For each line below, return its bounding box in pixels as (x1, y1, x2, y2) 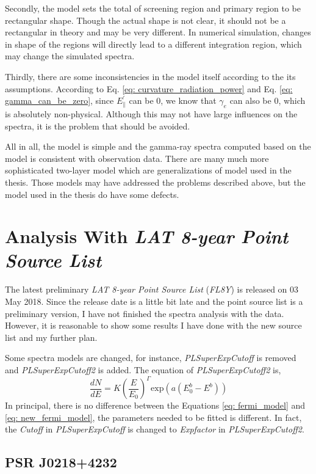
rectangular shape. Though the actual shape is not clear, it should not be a (5, 13, 286, 26)
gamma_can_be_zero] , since (5, 94, 114, 107)
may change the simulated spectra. (5, 49, 135, 62)
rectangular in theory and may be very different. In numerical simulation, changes (5, 26, 311, 38)
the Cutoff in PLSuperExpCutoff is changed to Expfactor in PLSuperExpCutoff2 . (5, 423, 304, 436)
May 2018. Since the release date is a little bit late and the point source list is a (5, 295, 303, 308)
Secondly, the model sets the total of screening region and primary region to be (5, 2, 301, 14)
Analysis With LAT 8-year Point (5, 224, 289, 249)
